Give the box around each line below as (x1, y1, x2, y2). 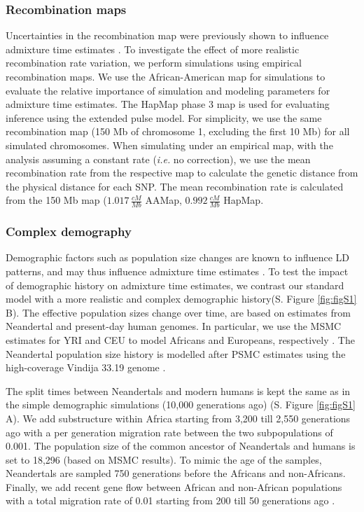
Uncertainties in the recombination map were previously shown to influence (6, 28, 329, 43)
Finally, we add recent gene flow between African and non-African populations (6, 479, 342, 494)
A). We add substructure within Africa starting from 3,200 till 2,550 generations (6, 410, 351, 425)
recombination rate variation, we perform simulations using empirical (6, 55, 302, 70)
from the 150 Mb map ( (6, 193, 107, 207)
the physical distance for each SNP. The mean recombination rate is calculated (6, 179, 344, 193)
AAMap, (145, 193, 182, 207)
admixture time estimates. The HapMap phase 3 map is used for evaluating (6, 97, 330, 111)
